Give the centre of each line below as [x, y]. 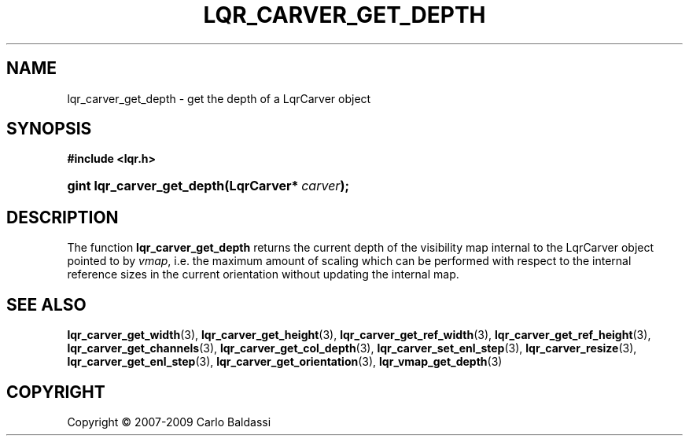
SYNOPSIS [49, 129]
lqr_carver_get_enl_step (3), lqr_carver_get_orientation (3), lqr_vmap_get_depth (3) [285, 362]
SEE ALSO [46, 304]
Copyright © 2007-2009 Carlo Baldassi [169, 422]
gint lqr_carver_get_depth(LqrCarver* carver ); [208, 186]
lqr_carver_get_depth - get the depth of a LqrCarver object [219, 98]
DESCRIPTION [63, 217]
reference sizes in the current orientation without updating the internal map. [263, 274]
